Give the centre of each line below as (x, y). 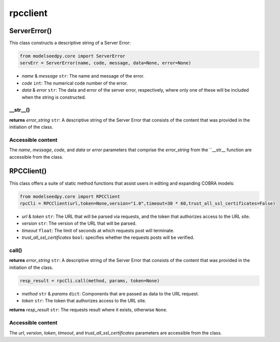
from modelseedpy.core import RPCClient (70, 196)
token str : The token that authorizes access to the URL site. (84, 300)
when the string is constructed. (54, 97)
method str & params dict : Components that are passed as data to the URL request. (110, 293)
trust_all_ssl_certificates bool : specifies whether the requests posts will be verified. (108, 237)
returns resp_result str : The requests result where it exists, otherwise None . (88, 310)
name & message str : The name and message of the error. (83, 76)
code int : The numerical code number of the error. (75, 83)
